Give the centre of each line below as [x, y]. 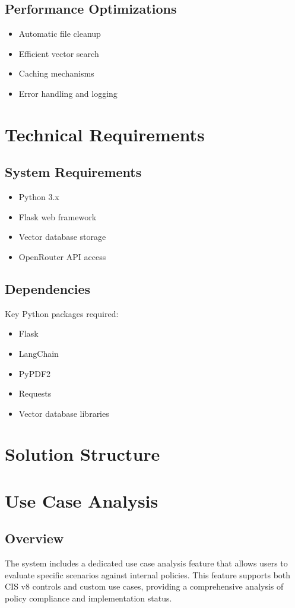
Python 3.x [39, 197]
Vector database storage [62, 237]
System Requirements [73, 172]
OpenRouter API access [62, 256]
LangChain [39, 353]
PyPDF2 [35, 373]
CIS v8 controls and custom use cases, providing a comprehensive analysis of [144, 586]
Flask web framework [58, 216]
